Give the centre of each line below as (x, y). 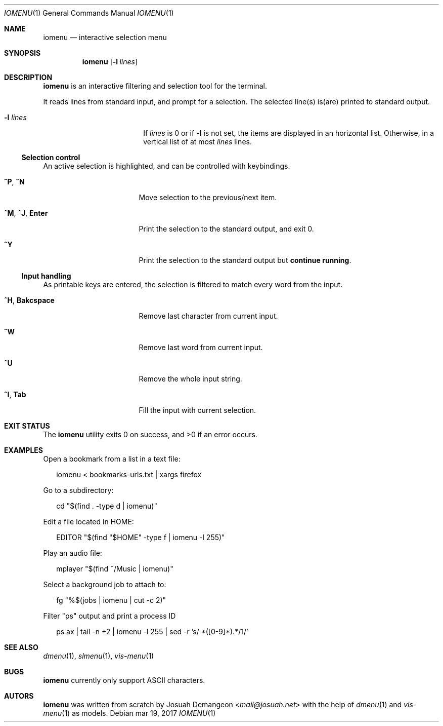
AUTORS (19, 696)
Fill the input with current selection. (197, 410)
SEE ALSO (21, 647)
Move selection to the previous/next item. (208, 197)
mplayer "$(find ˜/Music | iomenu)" (115, 569)
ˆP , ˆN (14, 182)
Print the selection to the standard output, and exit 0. (226, 229)
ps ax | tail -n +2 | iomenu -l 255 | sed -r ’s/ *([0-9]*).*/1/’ (152, 632)
